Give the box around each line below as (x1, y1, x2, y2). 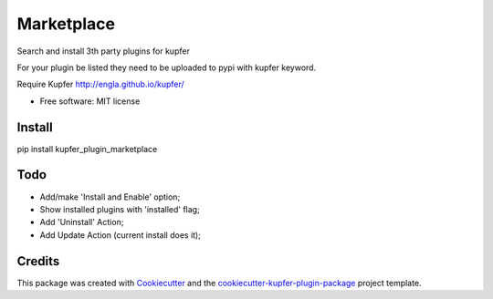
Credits (16, 253, 60, 269)
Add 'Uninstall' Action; (39, 217, 124, 228)
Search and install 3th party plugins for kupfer (16, 46, 191, 57)
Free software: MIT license (39, 96, 141, 107)
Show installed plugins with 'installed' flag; (39, 203, 200, 214)
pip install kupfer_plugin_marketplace (16, 143, 158, 154)
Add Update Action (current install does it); (39, 229, 201, 241)
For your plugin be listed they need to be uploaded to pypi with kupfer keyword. (16, 62, 317, 73)
